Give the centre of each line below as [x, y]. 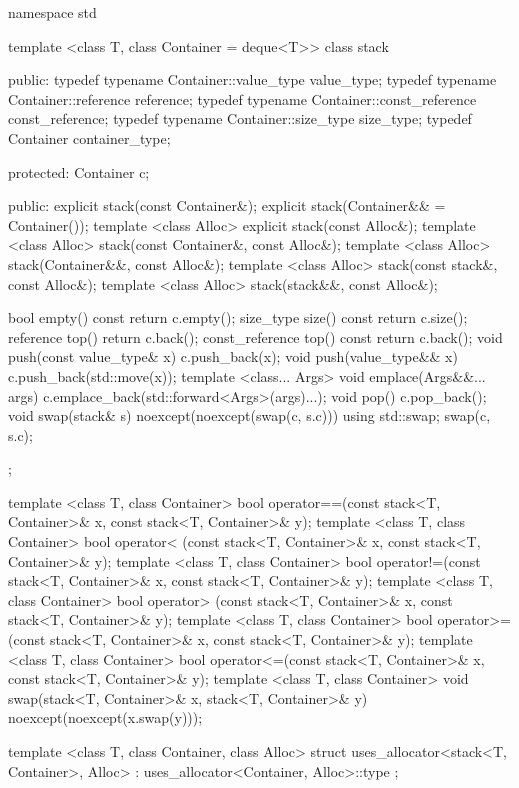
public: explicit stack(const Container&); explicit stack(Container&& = [227, 205]
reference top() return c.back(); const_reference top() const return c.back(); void [255, 336]
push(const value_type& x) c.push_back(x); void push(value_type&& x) [233, 356]
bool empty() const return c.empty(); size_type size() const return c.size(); [238, 317]
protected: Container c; [79, 171]
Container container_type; [89, 137]
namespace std [52, 12]
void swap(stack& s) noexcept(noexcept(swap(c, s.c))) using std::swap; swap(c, [249, 415]
